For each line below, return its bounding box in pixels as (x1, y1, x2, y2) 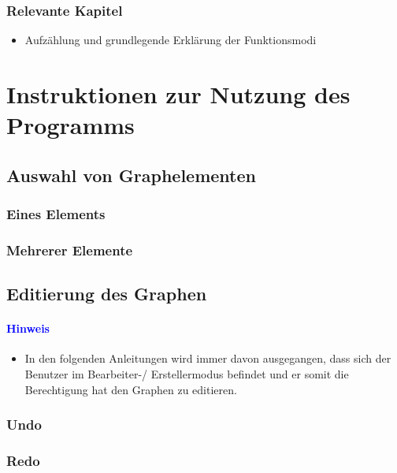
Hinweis (6, 320, 50, 337)
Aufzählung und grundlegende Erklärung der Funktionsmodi (24, 32, 317, 48)
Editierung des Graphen (6, 281, 207, 306)
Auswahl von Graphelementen (6, 162, 256, 187)
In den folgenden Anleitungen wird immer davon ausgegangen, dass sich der (24, 350, 391, 367)
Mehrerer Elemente (6, 240, 133, 259)
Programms (6, 109, 135, 141)
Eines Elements (6, 204, 106, 224)
